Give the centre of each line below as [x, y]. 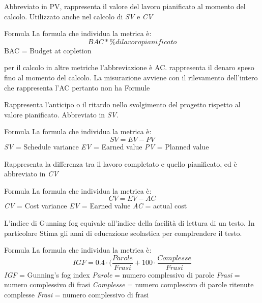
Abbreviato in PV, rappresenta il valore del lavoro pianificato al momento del [125, 6]
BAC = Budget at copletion [48, 50]
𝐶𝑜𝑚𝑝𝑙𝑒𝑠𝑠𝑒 [174, 258]
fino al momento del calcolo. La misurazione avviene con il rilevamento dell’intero [131, 77]
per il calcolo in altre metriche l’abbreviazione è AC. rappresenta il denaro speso [129, 67]
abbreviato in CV [31, 174]
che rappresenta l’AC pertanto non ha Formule [77, 87]
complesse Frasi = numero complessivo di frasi [77, 294]
